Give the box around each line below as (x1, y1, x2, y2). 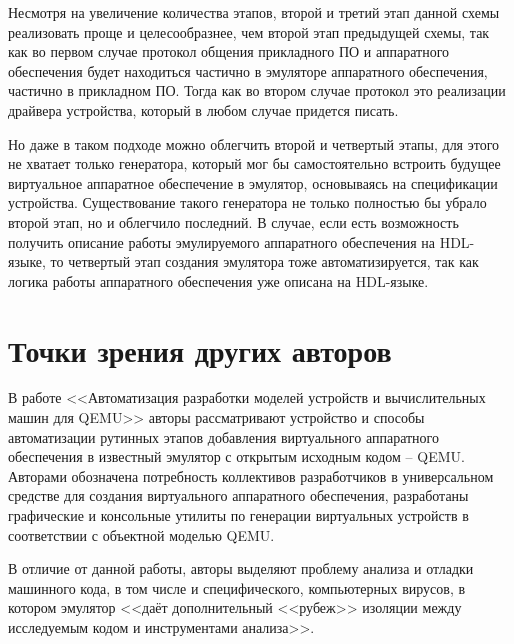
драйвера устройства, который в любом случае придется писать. (8, 99, 399, 120)
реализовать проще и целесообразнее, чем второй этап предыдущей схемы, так (8, 21, 490, 42)
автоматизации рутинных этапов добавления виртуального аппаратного (8, 426, 439, 447)
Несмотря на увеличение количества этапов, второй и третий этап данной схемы (8, 2, 500, 22)
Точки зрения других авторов (8, 329, 392, 370)
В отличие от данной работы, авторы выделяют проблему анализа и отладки (8, 558, 474, 579)
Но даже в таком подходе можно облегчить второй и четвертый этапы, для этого (8, 133, 500, 154)
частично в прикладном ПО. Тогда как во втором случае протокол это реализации (8, 80, 506, 101)
